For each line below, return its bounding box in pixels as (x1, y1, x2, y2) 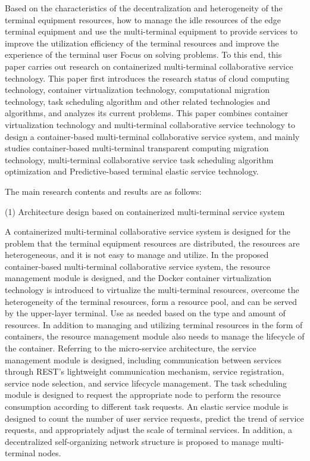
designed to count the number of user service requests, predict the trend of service (5, 412, 304, 424)
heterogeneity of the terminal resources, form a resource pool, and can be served (5, 295, 297, 307)
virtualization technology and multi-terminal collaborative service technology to (5, 118, 295, 130)
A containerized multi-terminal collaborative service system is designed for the (5, 225, 291, 238)
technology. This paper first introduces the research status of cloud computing (5, 71, 290, 84)
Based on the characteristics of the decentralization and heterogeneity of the (5, 2, 283, 14)
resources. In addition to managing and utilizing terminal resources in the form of (5, 318, 303, 331)
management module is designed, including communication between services (5, 353, 282, 366)
